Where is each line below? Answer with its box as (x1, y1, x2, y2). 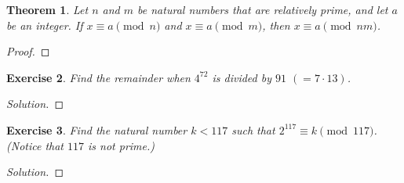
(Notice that (6, 137, 64, 153)
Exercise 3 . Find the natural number (6, 121, 187, 138)
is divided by (212, 69, 271, 85)
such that (231, 121, 275, 138)
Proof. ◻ (6, 43, 50, 59)
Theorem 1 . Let (6, 2, 89, 17)
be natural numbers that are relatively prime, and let (137, 2, 388, 17)
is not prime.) (88, 137, 155, 153)
